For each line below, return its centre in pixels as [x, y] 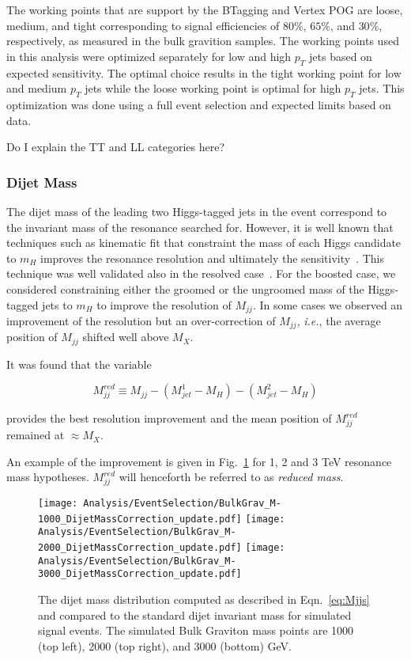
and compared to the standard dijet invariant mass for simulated [195, 614]
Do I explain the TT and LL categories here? [116, 147]
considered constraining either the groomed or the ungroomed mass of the [185, 288]
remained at [36, 435]
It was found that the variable [79, 364]
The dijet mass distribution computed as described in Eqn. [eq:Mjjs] [204, 599]
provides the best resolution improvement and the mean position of [169, 418]
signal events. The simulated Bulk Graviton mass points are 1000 [196, 630]
